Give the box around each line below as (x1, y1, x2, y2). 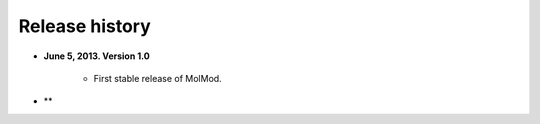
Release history (18, 15, 152, 37)
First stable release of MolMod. (93, 72, 222, 84)
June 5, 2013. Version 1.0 (43, 50, 150, 62)
